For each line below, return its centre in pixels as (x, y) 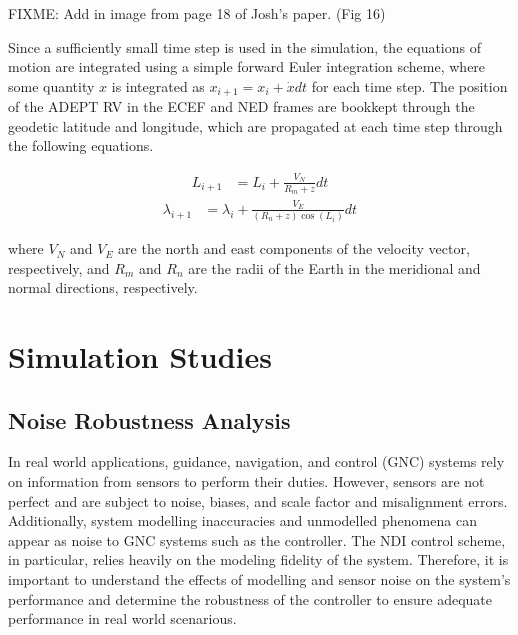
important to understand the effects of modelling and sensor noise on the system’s (259, 578)
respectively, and (59, 267)
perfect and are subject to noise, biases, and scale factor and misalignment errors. (258, 500)
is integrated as (158, 85)
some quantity (51, 85)
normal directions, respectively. (103, 287)
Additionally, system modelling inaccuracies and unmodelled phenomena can (242, 520)
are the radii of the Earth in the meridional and (334, 267)
